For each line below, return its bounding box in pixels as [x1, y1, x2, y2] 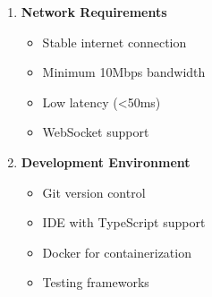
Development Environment [21, 152, 191, 171]
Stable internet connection [42, 32, 187, 51]
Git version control [42, 182, 146, 201]
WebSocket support [42, 123, 149, 141]
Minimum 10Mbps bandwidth [42, 63, 206, 81]
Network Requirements [21, 3, 167, 21]
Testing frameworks [42, 273, 149, 292]
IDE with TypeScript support [42, 213, 206, 232]
